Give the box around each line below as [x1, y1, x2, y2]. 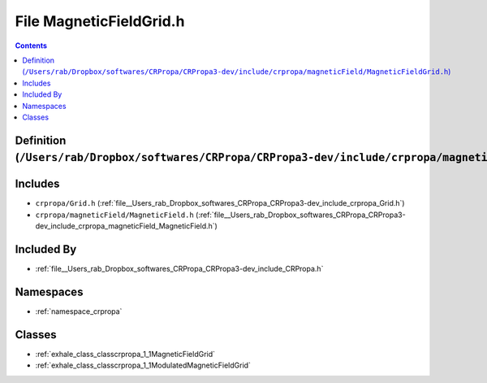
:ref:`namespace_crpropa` [35, 307, 123, 316]
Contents [15, 41, 48, 50]
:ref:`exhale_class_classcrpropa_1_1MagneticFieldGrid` [35, 349, 215, 359]
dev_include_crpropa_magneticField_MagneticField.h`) [35, 221, 218, 231]
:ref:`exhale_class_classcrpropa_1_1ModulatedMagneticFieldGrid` [35, 360, 252, 370]
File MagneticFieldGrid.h [15, 12, 185, 30]
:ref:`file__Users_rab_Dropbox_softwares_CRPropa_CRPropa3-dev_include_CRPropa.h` [35, 264, 324, 274]
